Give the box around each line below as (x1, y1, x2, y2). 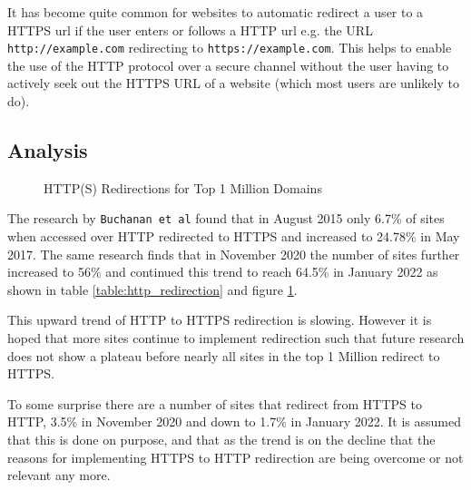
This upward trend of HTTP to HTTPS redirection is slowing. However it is (7, 310, 432, 329)
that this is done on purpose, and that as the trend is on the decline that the (7, 430, 436, 449)
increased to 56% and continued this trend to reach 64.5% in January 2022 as (7, 262, 438, 281)
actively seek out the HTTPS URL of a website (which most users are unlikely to (7, 73, 459, 93)
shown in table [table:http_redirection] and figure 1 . (7, 279, 298, 299)
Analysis (7, 136, 88, 164)
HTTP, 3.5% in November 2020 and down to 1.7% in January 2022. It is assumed (7, 412, 462, 431)
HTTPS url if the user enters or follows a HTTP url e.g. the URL (7, 20, 373, 39)
